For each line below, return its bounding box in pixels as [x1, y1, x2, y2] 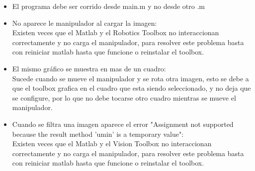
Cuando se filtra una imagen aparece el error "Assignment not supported [12, 118, 234, 129]
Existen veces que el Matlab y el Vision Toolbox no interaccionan [12, 138, 212, 149]
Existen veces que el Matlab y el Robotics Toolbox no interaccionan [12, 27, 219, 38]
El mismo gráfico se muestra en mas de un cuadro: [12, 63, 166, 73]
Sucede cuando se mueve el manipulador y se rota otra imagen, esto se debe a [12, 73, 249, 83]
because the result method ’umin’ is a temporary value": [12, 128, 184, 139]
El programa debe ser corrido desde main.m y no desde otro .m [12, 1, 205, 11]
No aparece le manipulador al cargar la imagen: [12, 17, 157, 28]
